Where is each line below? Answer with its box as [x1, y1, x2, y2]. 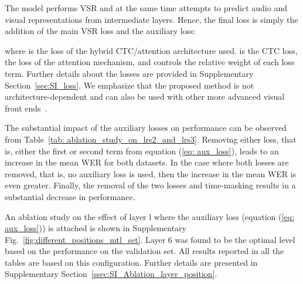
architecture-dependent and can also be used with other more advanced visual [5, 90, 285, 103]
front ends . [5, 102, 47, 114]
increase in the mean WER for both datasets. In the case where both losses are [5, 156, 289, 168]
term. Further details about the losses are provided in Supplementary [5, 67, 254, 79]
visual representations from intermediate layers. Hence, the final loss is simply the [5, 13, 298, 25]
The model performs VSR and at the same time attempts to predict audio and [5, 2, 287, 13]
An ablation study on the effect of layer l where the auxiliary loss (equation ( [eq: [5, 210, 294, 222]
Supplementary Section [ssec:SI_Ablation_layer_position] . [5, 268, 217, 280]
